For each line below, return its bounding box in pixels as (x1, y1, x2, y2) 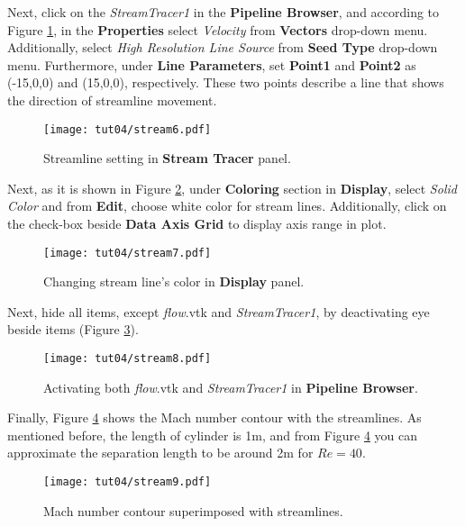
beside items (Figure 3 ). (7, 320, 139, 339)
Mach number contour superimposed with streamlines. (43, 501, 343, 520)
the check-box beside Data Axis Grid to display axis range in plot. (7, 214, 387, 232)
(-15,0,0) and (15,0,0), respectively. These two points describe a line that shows (7, 73, 444, 92)
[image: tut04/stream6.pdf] (43, 122, 212, 136)
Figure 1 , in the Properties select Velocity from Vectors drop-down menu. (7, 20, 428, 39)
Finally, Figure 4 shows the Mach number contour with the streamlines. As (7, 408, 422, 427)
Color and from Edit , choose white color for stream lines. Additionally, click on (7, 196, 447, 215)
